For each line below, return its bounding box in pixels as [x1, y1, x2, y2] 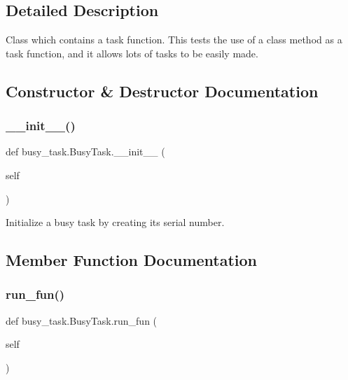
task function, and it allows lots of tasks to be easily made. [6, 45, 258, 60]
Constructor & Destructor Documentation [6, 80, 319, 101]
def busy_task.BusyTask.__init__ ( [6, 144, 165, 159]
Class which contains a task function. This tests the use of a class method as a [6, 32, 342, 47]
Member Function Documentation [6, 249, 258, 271]
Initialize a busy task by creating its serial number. [6, 215, 225, 230]
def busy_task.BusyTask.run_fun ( [6, 313, 158, 328]
